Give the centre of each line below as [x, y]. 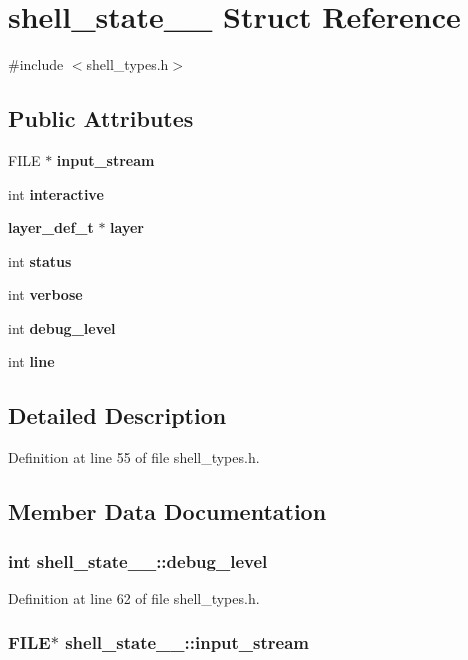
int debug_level [62, 327]
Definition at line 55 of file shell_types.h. [134, 457]
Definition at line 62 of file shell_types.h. [134, 597]
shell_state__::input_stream [187, 642]
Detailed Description [117, 415]
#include [36, 64]
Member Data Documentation [167, 511]
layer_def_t [51, 227]
